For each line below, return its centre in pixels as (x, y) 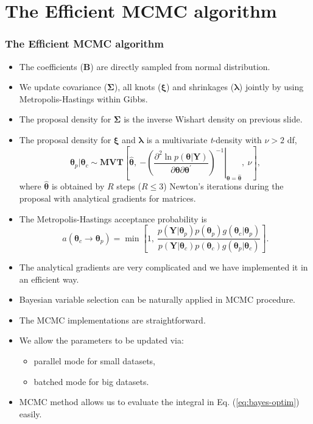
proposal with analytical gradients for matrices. (107, 198)
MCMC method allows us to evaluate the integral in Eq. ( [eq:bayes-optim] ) (159, 402)
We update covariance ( (63, 87)
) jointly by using (271, 87)
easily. (30, 413)
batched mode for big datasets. (91, 381)
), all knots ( (138, 87)
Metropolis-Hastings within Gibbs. (83, 98)
